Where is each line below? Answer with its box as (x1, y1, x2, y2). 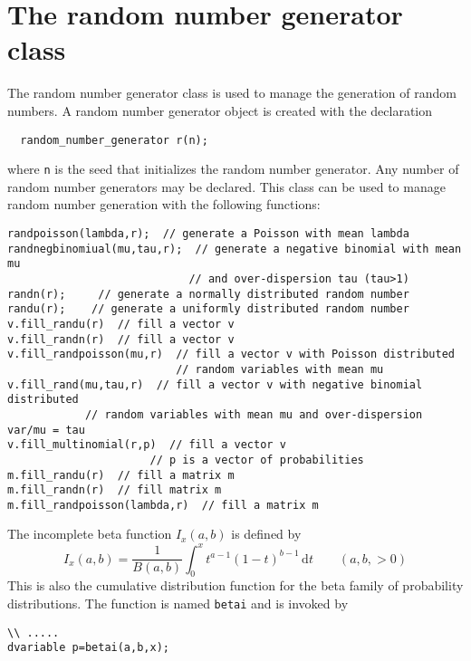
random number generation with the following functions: (7, 195, 321, 214)
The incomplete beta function (7, 524, 172, 543)
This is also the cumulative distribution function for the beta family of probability (7, 576, 464, 595)
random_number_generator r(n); (20, 133, 208, 147)
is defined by (231, 524, 302, 543)
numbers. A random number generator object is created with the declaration (7, 101, 433, 120)
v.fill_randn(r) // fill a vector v (7, 332, 235, 346)
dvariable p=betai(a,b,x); (7, 641, 169, 655)
